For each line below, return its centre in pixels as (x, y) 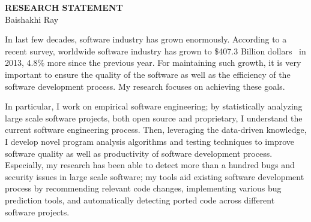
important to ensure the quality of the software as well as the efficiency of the (148, 74)
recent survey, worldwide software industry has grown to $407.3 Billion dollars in (155, 51)
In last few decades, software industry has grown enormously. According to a (146, 39)
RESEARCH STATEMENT (64, 7)
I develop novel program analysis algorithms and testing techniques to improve (149, 141)
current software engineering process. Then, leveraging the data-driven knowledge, (156, 130)
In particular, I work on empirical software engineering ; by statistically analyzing (154, 106)
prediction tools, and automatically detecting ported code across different (140, 200)
